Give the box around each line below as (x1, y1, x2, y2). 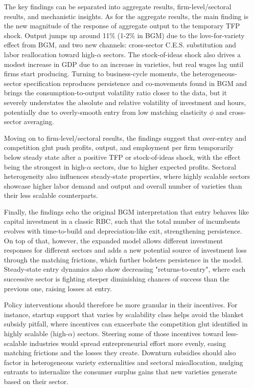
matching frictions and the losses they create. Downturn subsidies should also (4, 347, 236, 358)
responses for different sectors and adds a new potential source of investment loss (4, 245, 247, 255)
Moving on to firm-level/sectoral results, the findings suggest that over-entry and (4, 132, 247, 143)
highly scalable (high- (4, 328, 69, 338)
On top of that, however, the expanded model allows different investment (4, 235, 223, 245)
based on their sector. (4, 376, 69, 386)
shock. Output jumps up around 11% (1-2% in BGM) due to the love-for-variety (4, 30, 245, 40)
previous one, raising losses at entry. (4, 283, 112, 293)
